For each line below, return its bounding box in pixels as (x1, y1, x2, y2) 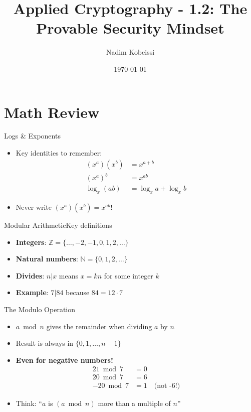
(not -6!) (154, 382, 180, 390)
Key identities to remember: (16, 148, 102, 158)
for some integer (104, 270, 153, 281)
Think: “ (16, 398, 42, 408)
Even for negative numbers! (16, 354, 113, 365)
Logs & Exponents (4, 130, 61, 141)
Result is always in (16, 338, 74, 348)
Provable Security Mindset (36, 18, 224, 38)
